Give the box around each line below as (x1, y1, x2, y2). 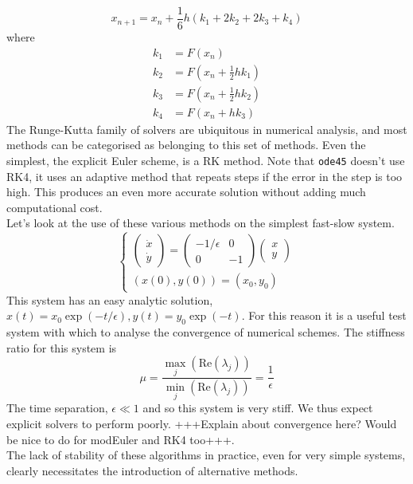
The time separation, (6, 399, 108, 416)
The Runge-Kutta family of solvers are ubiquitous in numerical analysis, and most (6, 120, 407, 137)
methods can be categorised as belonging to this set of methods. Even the (6, 136, 366, 153)
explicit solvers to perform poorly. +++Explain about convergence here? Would (6, 415, 397, 432)
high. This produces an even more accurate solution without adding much (6, 183, 366, 200)
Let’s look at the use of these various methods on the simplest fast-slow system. (6, 214, 395, 231)
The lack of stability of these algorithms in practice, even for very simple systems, (6, 447, 406, 463)
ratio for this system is (6, 339, 117, 356)
